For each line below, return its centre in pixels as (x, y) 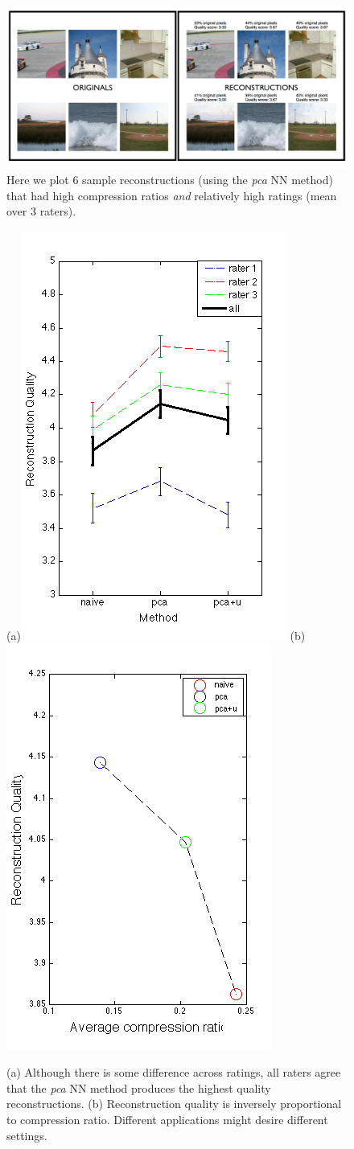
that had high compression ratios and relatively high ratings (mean (172, 195)
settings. (27, 1135)
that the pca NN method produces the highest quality (139, 1087)
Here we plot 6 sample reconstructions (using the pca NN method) (170, 180)
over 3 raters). (41, 211)
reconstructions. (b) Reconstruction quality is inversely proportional (174, 1104)
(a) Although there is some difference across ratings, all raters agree (174, 1072)
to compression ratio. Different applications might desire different (167, 1119)
